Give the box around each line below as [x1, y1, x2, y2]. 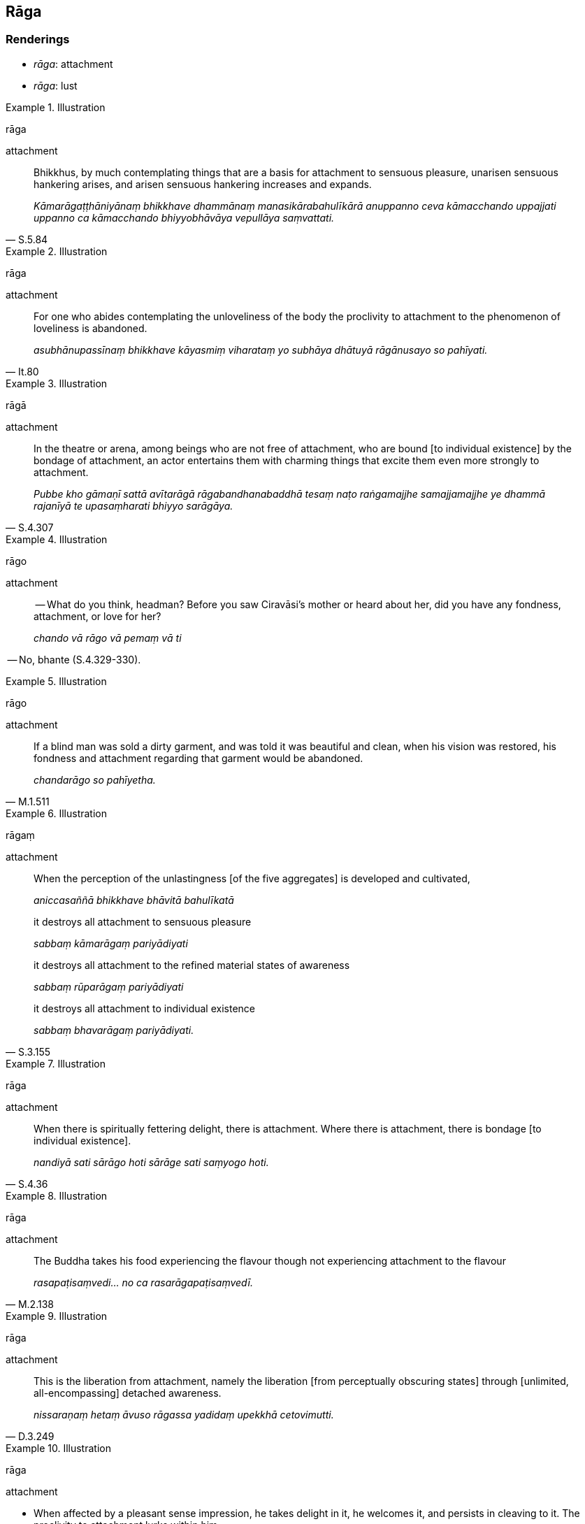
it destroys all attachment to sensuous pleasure [34, 915, 252, 928]
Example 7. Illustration [6, 1057, 106, 1070]
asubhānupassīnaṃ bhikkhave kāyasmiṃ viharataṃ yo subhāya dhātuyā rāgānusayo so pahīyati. [34, 343, 488, 356]
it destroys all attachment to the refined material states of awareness [34, 958, 350, 971]
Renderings [6, 32, 70, 47]
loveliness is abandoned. [34, 322, 147, 334]
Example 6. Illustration [6, 807, 107, 819]
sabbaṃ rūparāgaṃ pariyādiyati [34, 980, 184, 993]
